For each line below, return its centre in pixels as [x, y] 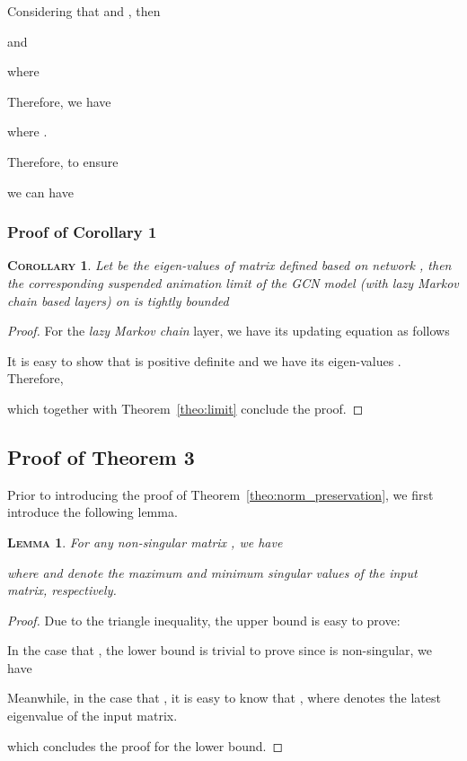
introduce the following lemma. [93, 512]
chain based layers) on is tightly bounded [118, 300]
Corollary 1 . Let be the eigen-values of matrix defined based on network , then [229, 265]
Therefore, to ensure [63, 161]
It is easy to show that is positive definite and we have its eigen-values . [204, 360]
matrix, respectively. [62, 590]
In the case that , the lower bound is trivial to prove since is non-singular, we [220, 650]
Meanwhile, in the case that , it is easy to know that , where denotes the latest [224, 698]
